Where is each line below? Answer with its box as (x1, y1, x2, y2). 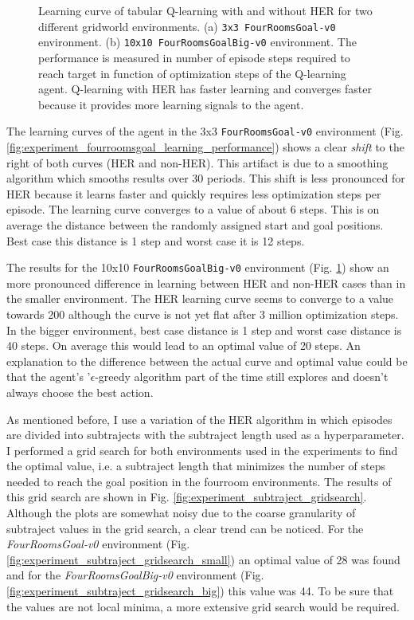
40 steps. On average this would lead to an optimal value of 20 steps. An (6, 337, 361, 354)
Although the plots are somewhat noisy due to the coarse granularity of (6, 504, 356, 521)
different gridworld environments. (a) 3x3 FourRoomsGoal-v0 (38, 18, 336, 34)
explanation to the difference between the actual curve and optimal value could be (6, 352, 408, 369)
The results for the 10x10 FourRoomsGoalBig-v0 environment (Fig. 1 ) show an (6, 259, 389, 276)
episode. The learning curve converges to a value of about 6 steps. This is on (6, 201, 380, 218)
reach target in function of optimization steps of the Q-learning (38, 65, 346, 81)
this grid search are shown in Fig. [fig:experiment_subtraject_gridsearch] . (6, 489, 367, 505)
